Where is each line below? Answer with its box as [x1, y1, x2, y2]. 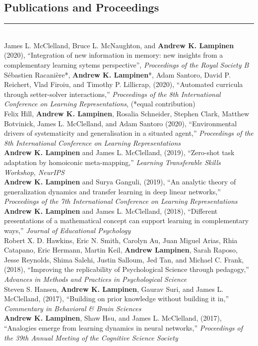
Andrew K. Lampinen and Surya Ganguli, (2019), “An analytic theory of [4, 176, 236, 187]
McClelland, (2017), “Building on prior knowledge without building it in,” [4, 293, 229, 304]
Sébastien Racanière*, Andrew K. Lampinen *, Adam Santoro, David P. [4, 69, 231, 80]
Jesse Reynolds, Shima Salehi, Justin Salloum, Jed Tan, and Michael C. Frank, [4, 254, 244, 264]
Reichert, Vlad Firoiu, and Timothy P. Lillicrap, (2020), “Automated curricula [4, 79, 243, 89]
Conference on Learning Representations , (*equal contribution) [4, 98, 195, 109]
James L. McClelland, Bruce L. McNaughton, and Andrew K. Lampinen [4, 40, 234, 50]
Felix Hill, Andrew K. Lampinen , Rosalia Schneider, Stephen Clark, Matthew [4, 108, 249, 118]
